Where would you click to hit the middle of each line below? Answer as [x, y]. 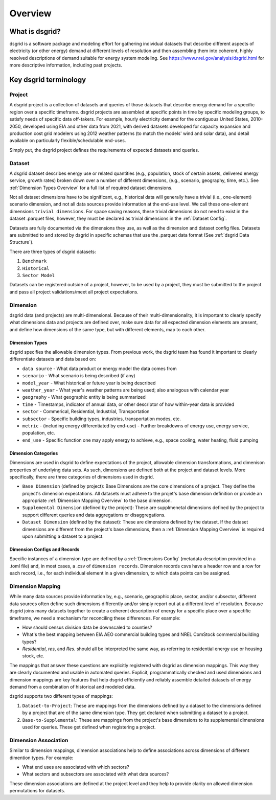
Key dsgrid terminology [48, 80]
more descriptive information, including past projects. [66, 65]
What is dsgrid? [35, 31]
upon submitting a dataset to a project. [63, 536]
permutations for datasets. [37, 791]
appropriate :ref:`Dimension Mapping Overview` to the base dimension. [97, 500]
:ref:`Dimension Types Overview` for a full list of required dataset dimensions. [91, 188]
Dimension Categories [34, 453]
